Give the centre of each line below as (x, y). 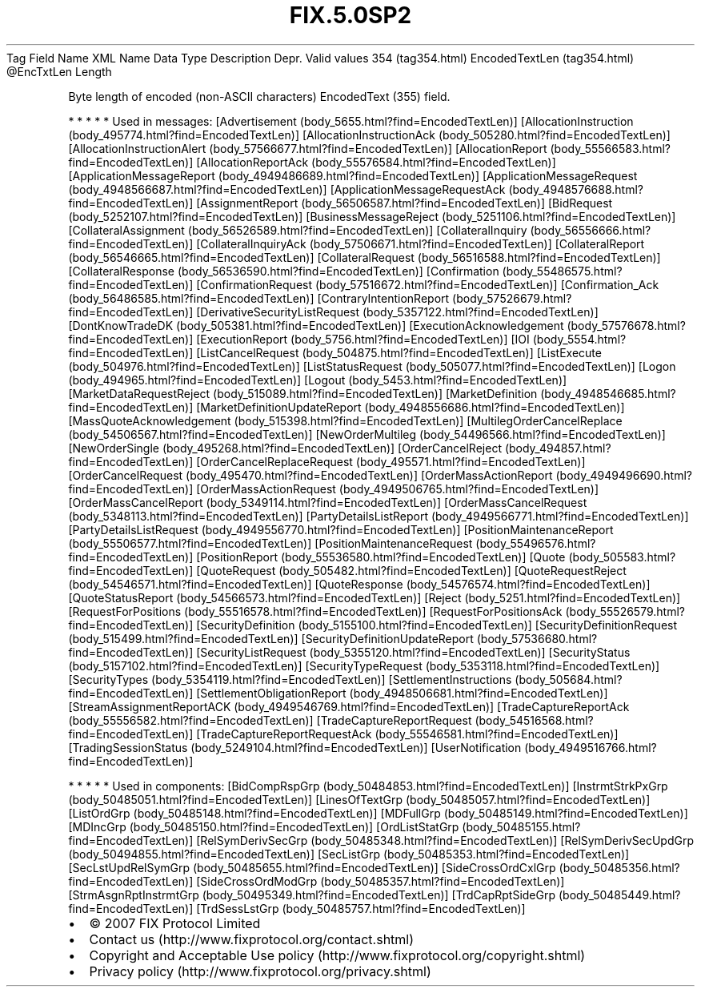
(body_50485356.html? (619, 867)
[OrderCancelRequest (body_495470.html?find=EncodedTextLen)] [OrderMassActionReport (310, 475)
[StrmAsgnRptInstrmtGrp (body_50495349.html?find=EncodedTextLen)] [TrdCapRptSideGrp (312, 895)
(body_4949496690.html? (624, 475)
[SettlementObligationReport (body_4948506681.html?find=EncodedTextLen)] (402, 693)
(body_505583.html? (622, 557)
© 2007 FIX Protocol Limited (175, 923)
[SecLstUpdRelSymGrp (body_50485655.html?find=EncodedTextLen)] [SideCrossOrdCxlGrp (312, 867)
